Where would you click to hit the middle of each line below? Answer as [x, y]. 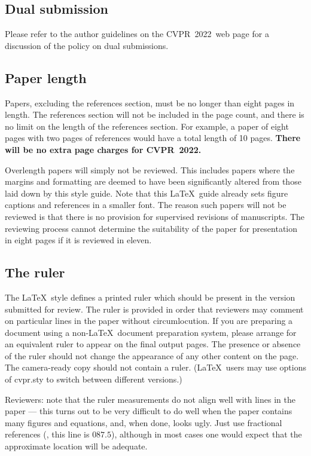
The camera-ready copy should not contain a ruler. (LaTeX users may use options [155, 367]
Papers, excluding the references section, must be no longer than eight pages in [150, 102]
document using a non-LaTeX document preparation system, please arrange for [151, 332]
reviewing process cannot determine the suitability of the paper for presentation [151, 228]
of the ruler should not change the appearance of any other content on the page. [152, 355]
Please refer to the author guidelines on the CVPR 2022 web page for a [137, 34]
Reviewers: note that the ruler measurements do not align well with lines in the [150, 399]
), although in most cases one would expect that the [207, 434]
